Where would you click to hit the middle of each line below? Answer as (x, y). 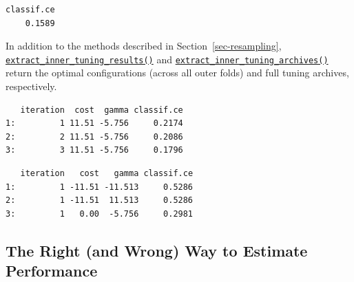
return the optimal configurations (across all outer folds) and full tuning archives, (177, 73)
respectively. (31, 86)
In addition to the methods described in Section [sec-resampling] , (144, 46)
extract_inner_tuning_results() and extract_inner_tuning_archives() (167, 59)
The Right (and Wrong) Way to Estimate (157, 250)
